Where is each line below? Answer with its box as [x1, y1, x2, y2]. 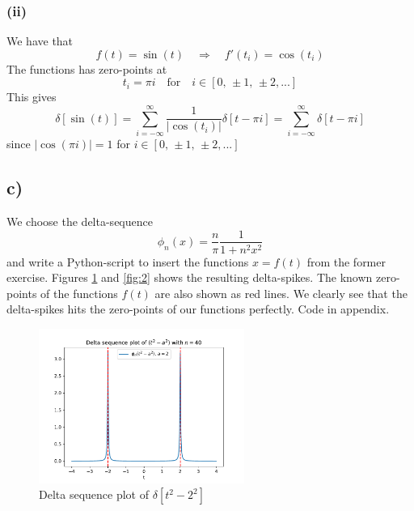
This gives [6, 88, 57, 105]
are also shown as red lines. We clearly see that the [154, 284, 408, 301]
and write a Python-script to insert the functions [6, 253, 249, 270]
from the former [306, 253, 386, 270]
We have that [6, 32, 74, 49]
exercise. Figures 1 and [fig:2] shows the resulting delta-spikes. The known [6, 269, 373, 286]
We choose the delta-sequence [6, 212, 153, 229]
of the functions [40, 284, 118, 301]
